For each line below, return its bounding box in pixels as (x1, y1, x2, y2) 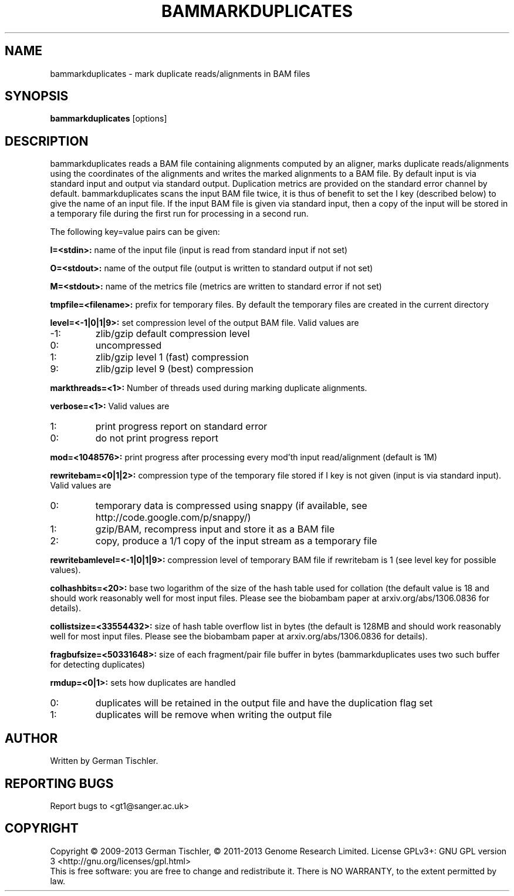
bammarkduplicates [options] (50, 113, 167, 124)
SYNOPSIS (5, 89, 69, 104)
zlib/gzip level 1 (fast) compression (95, 351, 249, 363)
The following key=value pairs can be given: (50, 227, 220, 237)
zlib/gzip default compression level (95, 328, 250, 340)
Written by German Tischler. (50, 756, 158, 766)
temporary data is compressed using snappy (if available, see (95, 500, 367, 512)
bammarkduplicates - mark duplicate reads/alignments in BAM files (50, 68, 310, 79)
